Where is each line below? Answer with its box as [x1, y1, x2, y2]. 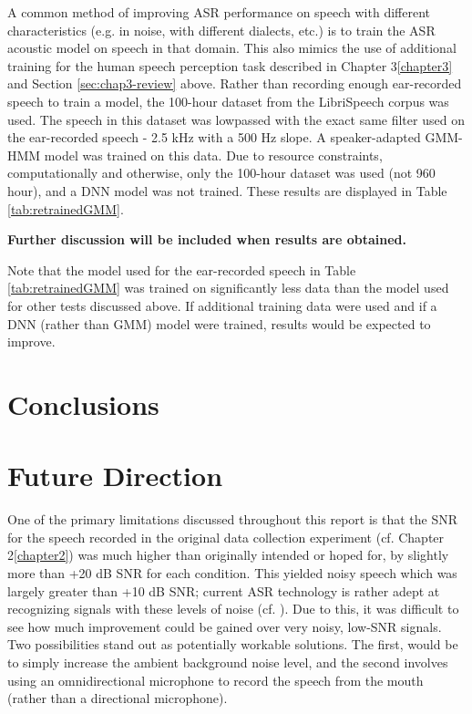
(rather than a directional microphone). [7, 688, 228, 708]
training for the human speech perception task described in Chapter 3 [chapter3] [7, 56, 453, 75]
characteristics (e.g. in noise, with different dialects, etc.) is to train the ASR [7, 20, 436, 39]
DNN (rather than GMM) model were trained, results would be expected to [7, 314, 431, 333]
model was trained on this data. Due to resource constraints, [44, 145, 383, 164]
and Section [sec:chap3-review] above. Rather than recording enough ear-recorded [7, 74, 462, 93]
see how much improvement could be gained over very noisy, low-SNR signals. [7, 616, 442, 636]
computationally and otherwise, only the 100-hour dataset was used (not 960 [7, 163, 436, 182]
